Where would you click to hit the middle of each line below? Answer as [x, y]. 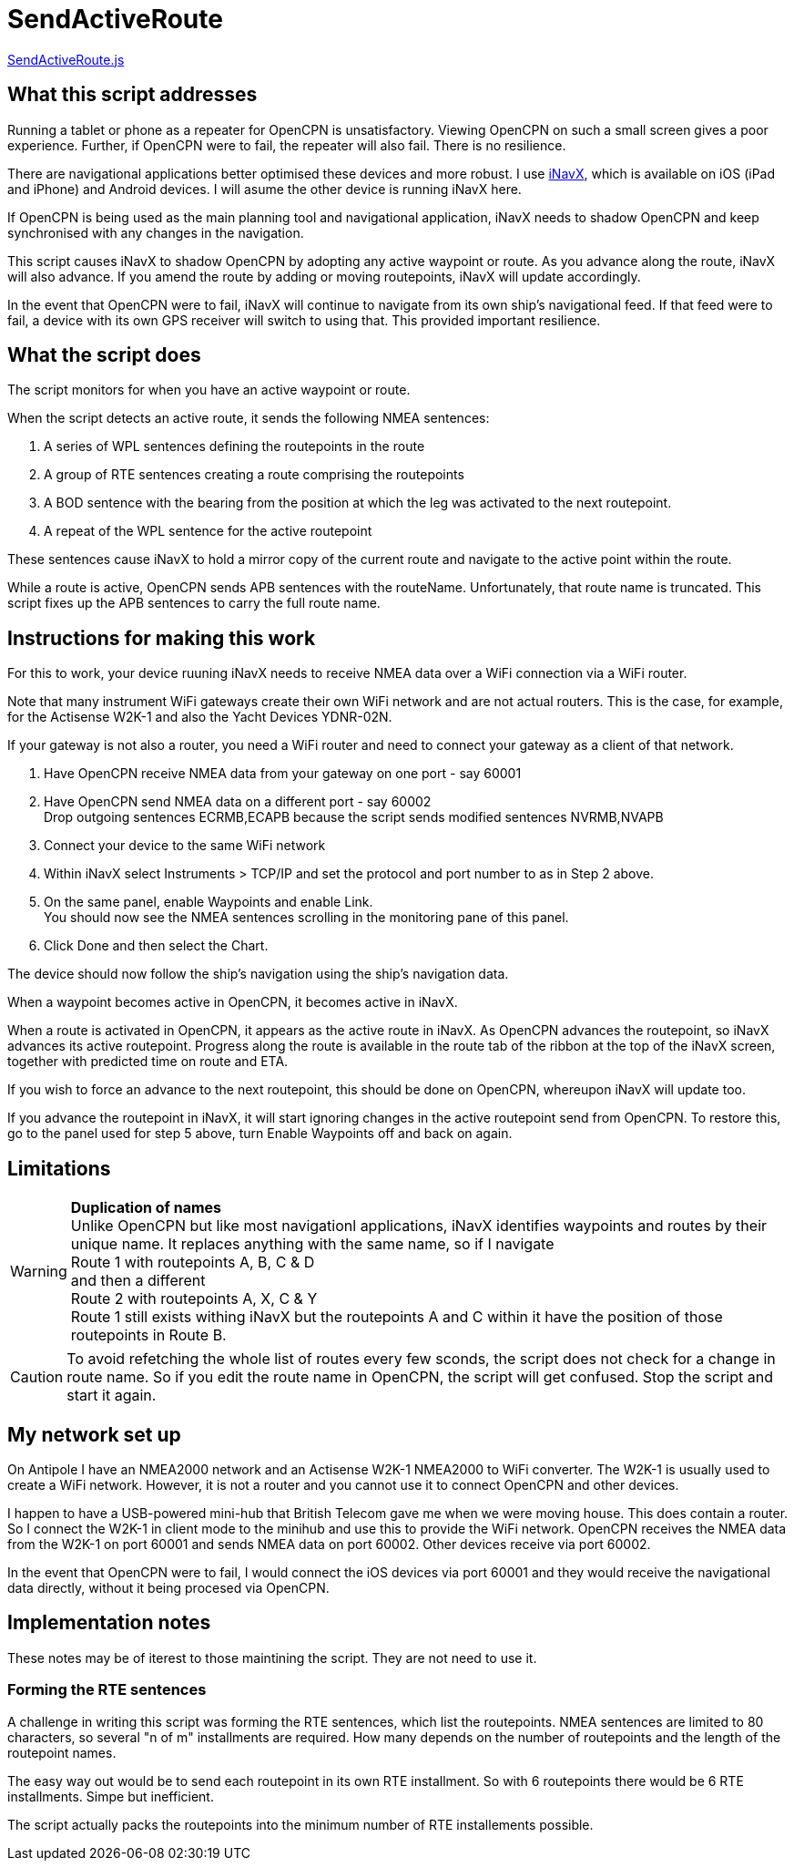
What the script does [104, 355]
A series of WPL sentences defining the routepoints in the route [234, 446]
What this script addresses [132, 95]
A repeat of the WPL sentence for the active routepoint [208, 531]
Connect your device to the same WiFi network [185, 846]
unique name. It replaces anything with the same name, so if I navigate [312, 1244]
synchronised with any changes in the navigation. [156, 232]
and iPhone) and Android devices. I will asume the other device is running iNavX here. [265, 189]
